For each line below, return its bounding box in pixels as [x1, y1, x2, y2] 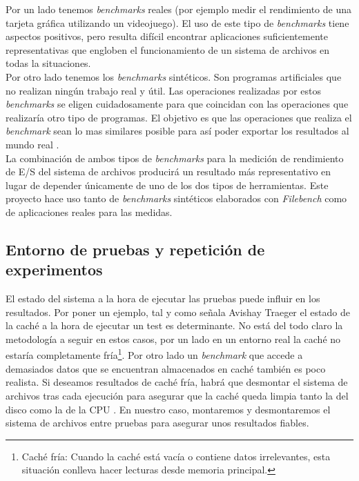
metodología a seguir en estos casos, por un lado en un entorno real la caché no [6, 331, 341, 346]
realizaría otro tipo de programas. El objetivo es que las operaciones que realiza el [6, 110, 352, 124]
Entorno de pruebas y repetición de [6, 238, 265, 259]
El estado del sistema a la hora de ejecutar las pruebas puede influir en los [6, 291, 320, 306]
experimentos [6, 259, 103, 280]
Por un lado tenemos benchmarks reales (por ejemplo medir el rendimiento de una [6, 2, 351, 16]
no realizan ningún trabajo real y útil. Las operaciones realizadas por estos [6, 83, 322, 97]
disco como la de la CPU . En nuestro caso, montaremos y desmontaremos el [6, 402, 331, 416]
